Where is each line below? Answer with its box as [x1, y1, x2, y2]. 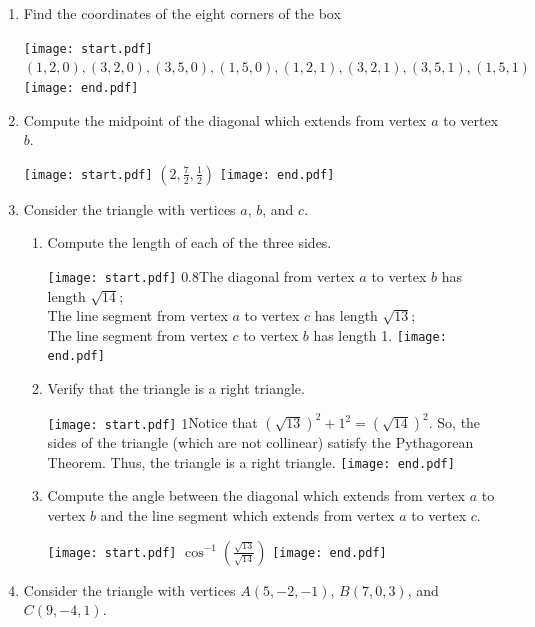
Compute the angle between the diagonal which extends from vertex [47, 485, 466, 506]
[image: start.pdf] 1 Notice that [47, 412, 258, 433]
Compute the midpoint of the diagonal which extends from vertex [23, 109, 427, 130]
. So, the [428, 412, 481, 433]
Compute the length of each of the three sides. [47, 232, 332, 253]
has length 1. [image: [313, 324, 447, 345]
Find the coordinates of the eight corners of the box [23, 3, 341, 23]
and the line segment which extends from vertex [100, 504, 395, 525]
